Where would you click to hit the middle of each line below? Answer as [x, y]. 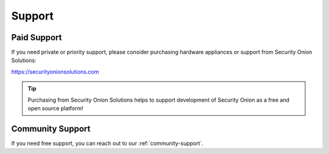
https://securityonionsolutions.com [55, 72]
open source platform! [55, 108]
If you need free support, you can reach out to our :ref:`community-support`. [107, 143]
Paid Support [37, 37]
